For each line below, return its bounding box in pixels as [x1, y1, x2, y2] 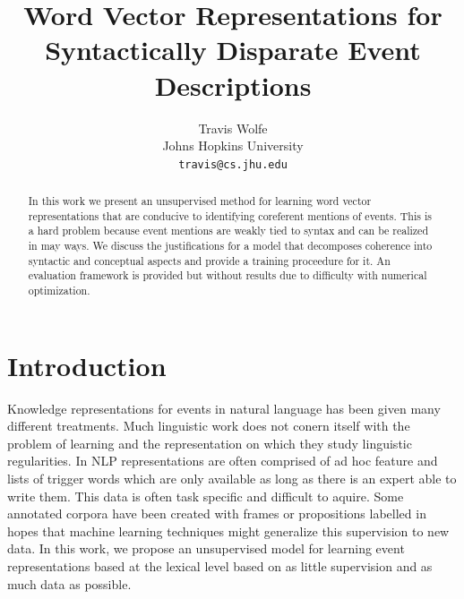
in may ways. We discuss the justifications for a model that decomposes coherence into [28, 238, 433, 253]
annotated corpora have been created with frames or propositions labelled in [7, 504, 426, 523]
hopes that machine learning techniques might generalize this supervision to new [7, 521, 450, 540]
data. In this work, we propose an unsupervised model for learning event [7, 539, 405, 558]
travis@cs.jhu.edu [178, 158, 288, 171]
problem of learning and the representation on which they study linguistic [7, 433, 412, 452]
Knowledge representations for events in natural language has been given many [7, 398, 441, 417]
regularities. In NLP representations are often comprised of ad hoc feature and [7, 451, 438, 470]
